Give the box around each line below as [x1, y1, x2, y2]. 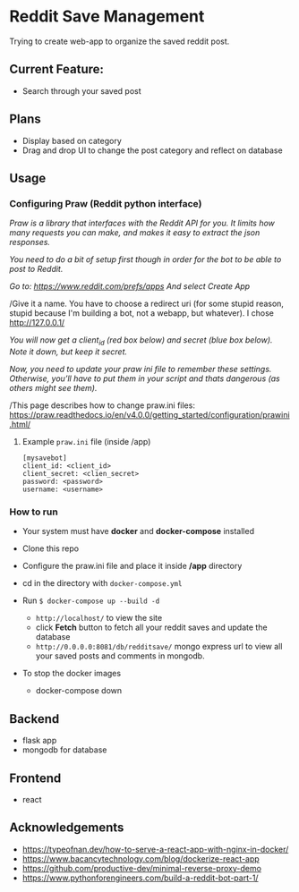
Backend [9, 711, 60, 726]
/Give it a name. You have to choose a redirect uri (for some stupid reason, [9, 298, 285, 310]
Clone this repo [21, 543, 79, 554]
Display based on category [21, 135, 123, 146]
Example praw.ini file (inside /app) [21, 437, 151, 447]
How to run [9, 505, 58, 518]
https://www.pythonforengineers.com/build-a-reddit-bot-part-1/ [21, 872, 259, 883]
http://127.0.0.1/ [9, 318, 65, 328]
